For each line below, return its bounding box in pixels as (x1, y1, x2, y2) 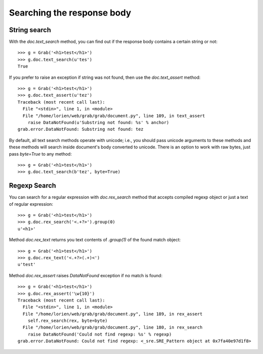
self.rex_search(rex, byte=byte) (27, 318, 108, 323)
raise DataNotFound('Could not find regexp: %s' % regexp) (27, 331, 172, 337)
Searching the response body (9, 7, 131, 18)
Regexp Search (9, 181, 56, 190)
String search (9, 26, 51, 34)
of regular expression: (9, 201, 54, 207)
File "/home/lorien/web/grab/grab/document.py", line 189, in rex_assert (22, 311, 203, 317)
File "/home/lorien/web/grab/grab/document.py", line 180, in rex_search (22, 325, 203, 330)
